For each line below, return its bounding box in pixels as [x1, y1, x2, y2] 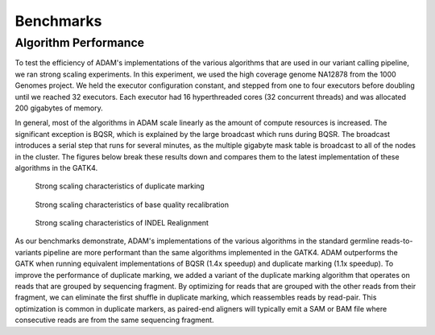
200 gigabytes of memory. [14, 103, 104, 113]
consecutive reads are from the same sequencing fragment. [14, 315, 214, 325]
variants [14, 247, 42, 257]
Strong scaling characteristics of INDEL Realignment [35, 218, 209, 228]
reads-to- [380, 236, 413, 246]
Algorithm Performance [14, 35, 145, 50]
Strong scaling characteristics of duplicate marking [35, 181, 205, 191]
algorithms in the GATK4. [14, 163, 98, 172]
